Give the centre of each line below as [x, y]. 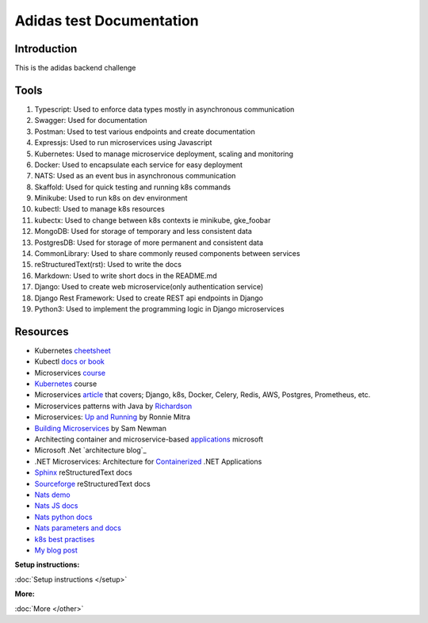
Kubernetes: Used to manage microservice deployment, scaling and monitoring [164, 154]
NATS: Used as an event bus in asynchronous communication [135, 176]
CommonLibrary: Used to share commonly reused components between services [167, 254]
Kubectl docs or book [69, 361]
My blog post [56, 550]
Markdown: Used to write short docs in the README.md [126, 275]
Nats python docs [63, 517]
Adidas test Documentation [107, 21]
